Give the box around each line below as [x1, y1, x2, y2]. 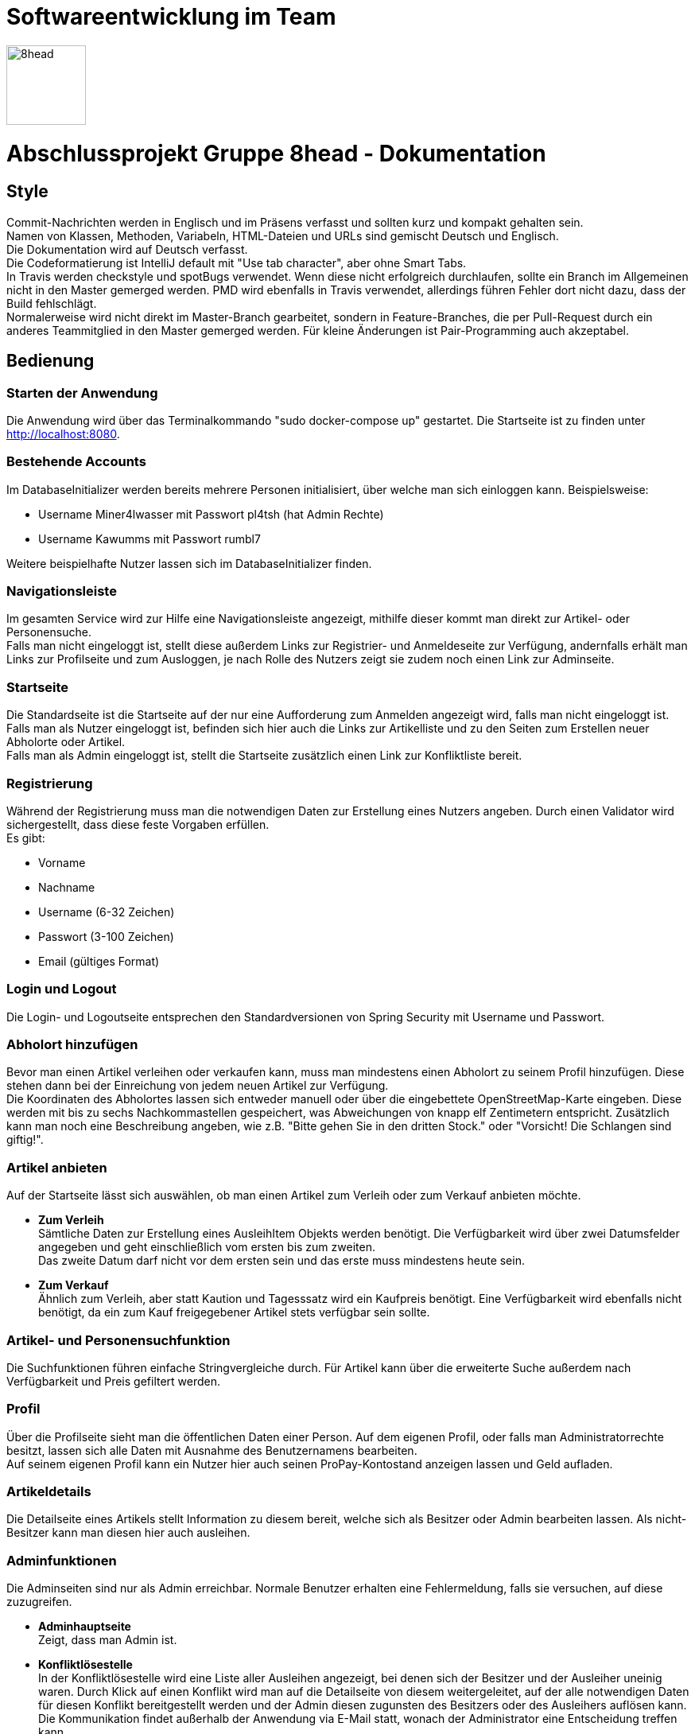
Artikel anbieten [6, 1159, 107, 1176]
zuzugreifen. [6, 1595, 72, 1609]
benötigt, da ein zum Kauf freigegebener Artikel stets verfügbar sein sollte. [38, 1305, 430, 1320]
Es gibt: [6, 830, 45, 845]
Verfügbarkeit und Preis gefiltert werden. [6, 1374, 221, 1388]
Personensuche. [6, 625, 91, 640]
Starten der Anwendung [6, 384, 158, 401]
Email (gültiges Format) [38, 954, 160, 968]
